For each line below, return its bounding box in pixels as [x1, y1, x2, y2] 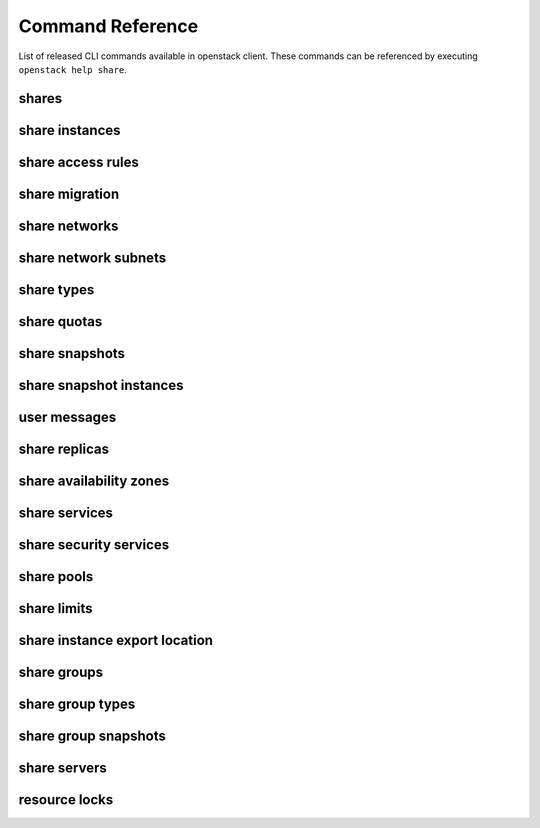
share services [18, 504, 114, 521]
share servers [18, 760, 107, 777]
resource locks [18, 791, 114, 809]
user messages [18, 408, 117, 425]
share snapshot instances [18, 376, 184, 394]
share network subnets [18, 249, 167, 266]
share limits [18, 600, 94, 617]
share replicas [18, 440, 110, 457]
